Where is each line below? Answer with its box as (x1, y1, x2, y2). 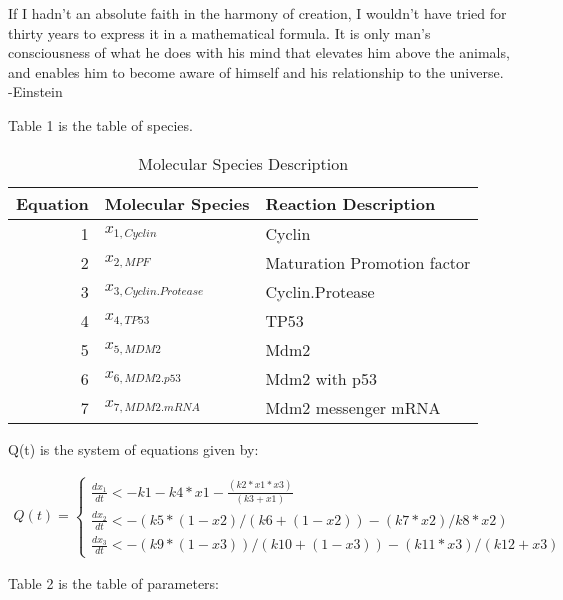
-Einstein (8, 81, 63, 102)
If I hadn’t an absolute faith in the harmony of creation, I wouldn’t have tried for (8, 3, 507, 23)
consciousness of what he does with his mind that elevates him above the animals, (8, 42, 510, 63)
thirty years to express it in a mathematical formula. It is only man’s (8, 22, 431, 43)
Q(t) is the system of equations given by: (8, 438, 259, 459)
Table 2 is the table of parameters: (8, 573, 219, 594)
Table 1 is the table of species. (8, 114, 193, 135)
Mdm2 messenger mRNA (265, 395, 441, 419)
